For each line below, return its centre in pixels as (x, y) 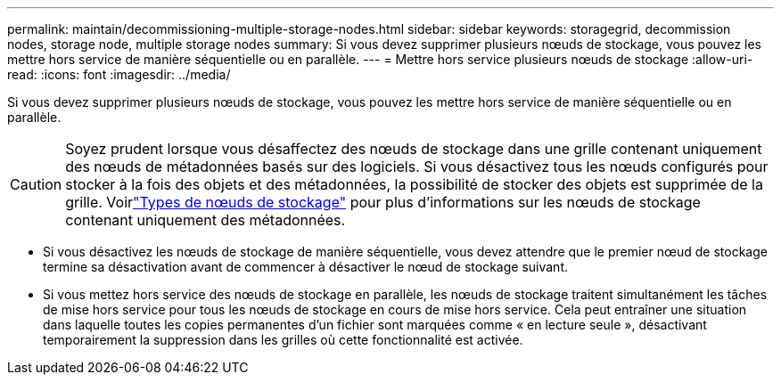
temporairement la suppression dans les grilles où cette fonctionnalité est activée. (283, 340)
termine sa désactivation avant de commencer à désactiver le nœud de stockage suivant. (305, 267)
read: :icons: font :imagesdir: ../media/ (119, 74)
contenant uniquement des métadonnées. (206, 220)
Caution (36, 184)
